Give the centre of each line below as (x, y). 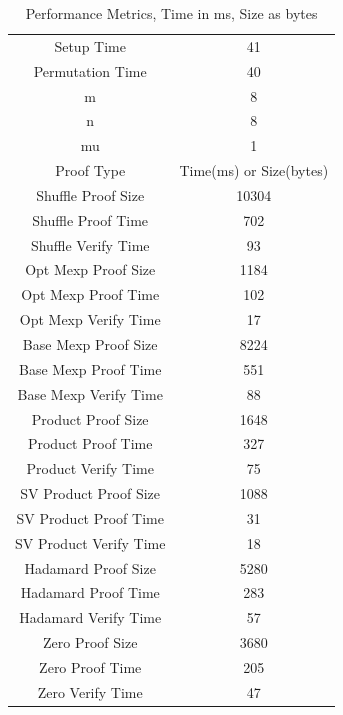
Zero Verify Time (90, 691)
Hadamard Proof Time (90, 592)
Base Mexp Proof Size (90, 343)
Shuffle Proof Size (90, 194)
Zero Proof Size (90, 642)
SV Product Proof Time (90, 517)
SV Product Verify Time (90, 542)
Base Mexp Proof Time (90, 368)
